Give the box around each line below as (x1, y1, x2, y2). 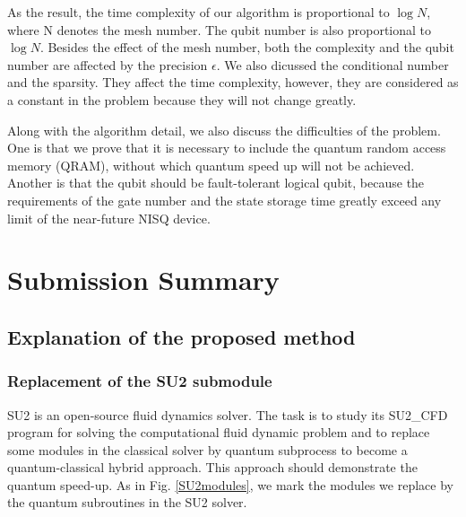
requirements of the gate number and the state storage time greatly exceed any (7, 190, 442, 209)
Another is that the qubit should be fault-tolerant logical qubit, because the (7, 173, 425, 192)
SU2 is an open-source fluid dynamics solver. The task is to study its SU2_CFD (7, 405, 448, 424)
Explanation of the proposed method (7, 322, 356, 350)
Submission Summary (7, 261, 280, 298)
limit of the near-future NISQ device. (7, 208, 211, 227)
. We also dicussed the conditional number (216, 55, 449, 74)
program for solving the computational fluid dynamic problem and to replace (7, 423, 430, 442)
